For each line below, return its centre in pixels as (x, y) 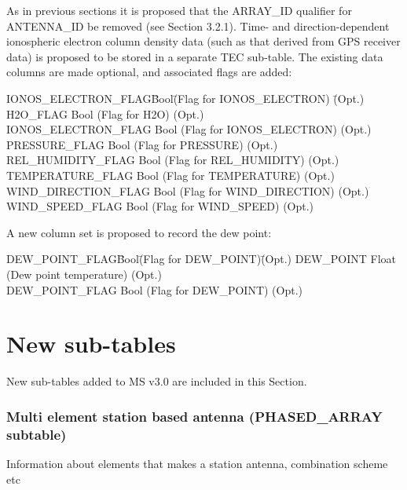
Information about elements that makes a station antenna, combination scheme (197, 463)
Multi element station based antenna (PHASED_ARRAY (194, 416)
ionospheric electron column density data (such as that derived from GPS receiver (203, 41)
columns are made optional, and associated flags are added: (149, 72)
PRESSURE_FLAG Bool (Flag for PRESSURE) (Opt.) (142, 144)
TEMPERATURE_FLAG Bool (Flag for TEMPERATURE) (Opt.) (170, 175)
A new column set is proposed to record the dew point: (139, 232)
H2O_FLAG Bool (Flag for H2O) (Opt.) (105, 113)
